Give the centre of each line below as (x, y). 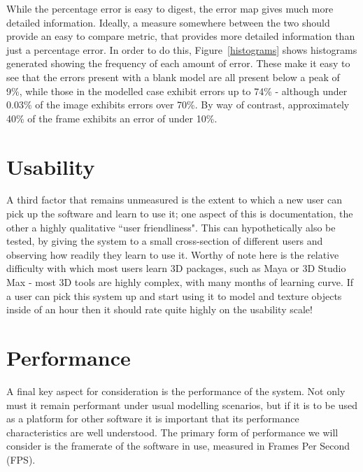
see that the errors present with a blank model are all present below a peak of (173, 77)
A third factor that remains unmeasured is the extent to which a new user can (174, 200)
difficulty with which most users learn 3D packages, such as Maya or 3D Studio (176, 268)
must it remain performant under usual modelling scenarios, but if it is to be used (182, 405)
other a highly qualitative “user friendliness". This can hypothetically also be (171, 227)
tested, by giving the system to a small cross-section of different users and (165, 241)
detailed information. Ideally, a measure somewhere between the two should (168, 22)
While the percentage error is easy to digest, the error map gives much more (170, 8)
